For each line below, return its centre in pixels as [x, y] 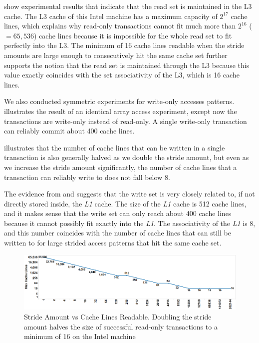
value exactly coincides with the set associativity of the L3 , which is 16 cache [122, 75]
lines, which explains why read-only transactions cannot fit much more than [120, 26]
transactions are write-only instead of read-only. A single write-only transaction [126, 121]
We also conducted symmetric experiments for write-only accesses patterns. [119, 101]
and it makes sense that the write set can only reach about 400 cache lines [118, 213]
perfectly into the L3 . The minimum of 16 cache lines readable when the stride [124, 45]
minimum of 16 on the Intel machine [80, 336]
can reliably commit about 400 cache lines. [69, 131]
